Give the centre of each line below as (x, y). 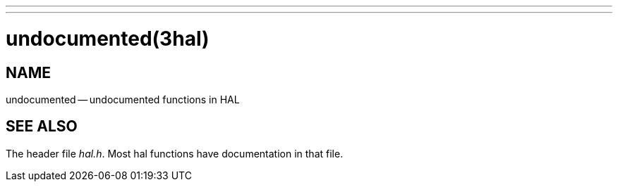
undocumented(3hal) (108, 38)
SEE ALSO (42, 127)
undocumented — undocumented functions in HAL (123, 99)
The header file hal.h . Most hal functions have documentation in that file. (175, 153)
